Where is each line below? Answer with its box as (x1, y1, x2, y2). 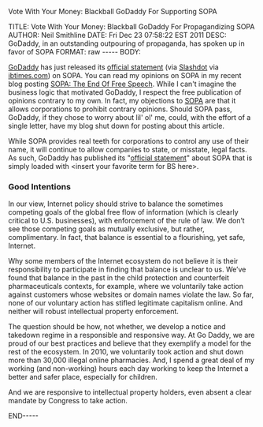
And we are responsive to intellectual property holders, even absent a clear (8, 388, 252, 397)
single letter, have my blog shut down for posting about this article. (8, 122, 225, 130)
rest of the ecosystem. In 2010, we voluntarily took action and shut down (8, 347, 244, 357)
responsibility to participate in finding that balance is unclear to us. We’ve (8, 264, 246, 275)
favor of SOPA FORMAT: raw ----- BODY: (8, 47, 141, 56)
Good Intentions (8, 181, 71, 192)
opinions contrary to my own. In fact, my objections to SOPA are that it (8, 96, 236, 105)
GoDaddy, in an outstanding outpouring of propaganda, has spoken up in (8, 39, 246, 48)
